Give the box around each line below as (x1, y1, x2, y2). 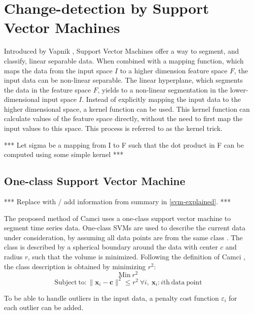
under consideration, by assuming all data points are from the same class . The (4, 232, 243, 242)
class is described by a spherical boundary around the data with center (4, 242, 218, 252)
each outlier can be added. (4, 302, 84, 313)
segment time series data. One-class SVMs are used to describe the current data (4, 222, 246, 233)
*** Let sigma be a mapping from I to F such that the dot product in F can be (4, 139, 244, 150)
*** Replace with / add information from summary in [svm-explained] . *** (4, 196, 231, 207)
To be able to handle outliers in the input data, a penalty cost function (4, 292, 219, 303)
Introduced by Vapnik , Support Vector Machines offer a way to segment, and (4, 46, 239, 56)
